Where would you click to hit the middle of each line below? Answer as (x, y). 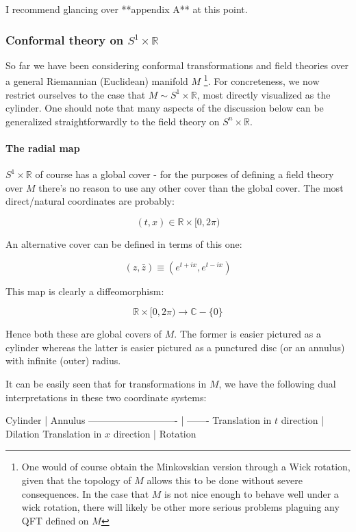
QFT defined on (55, 520)
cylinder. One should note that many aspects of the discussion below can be (165, 108)
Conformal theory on (65, 39)
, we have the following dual (277, 383)
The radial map (43, 148)
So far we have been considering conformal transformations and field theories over (177, 65)
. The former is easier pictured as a (247, 334)
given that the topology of (76, 480)
